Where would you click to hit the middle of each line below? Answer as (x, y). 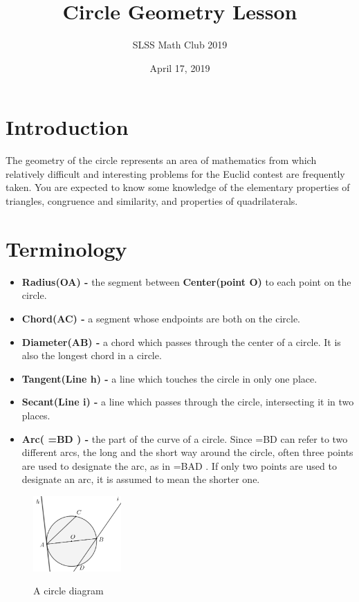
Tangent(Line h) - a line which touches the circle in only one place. (169, 378)
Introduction (67, 127)
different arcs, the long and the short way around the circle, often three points (187, 452)
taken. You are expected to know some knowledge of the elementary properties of (178, 187)
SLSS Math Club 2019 (180, 45)
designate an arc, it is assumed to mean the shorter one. (141, 479)
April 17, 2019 (180, 67)
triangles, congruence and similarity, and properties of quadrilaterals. (152, 201)
